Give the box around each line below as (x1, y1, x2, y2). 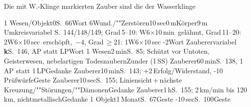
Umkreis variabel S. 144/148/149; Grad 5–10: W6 (4, 27, 150, 37)
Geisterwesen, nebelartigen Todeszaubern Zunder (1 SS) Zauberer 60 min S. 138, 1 (4, 55, 243, 65)
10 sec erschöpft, (23, 36, 72, 46)
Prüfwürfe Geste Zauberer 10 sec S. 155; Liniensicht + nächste (4, 75, 182, 85)
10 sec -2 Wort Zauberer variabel (144, 36, 237, 46)
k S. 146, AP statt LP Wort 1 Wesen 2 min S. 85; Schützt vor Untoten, (4, 46, 210, 56)
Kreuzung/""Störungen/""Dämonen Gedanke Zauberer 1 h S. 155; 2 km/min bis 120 (4, 84, 247, 94)
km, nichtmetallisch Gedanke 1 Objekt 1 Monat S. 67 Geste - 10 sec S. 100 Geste (4, 94, 231, 104)
